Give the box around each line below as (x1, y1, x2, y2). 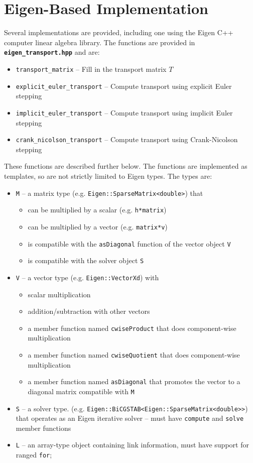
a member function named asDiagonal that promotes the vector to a (28, 376, 240, 387)
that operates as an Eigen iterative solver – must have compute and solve (16, 413, 244, 423)
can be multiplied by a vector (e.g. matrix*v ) (28, 221, 168, 231)
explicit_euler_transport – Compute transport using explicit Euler (16, 80, 232, 91)
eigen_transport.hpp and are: (4, 47, 100, 57)
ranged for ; (16, 449, 52, 460)
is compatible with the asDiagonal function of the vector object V (28, 238, 231, 249)
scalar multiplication (28, 289, 91, 299)
